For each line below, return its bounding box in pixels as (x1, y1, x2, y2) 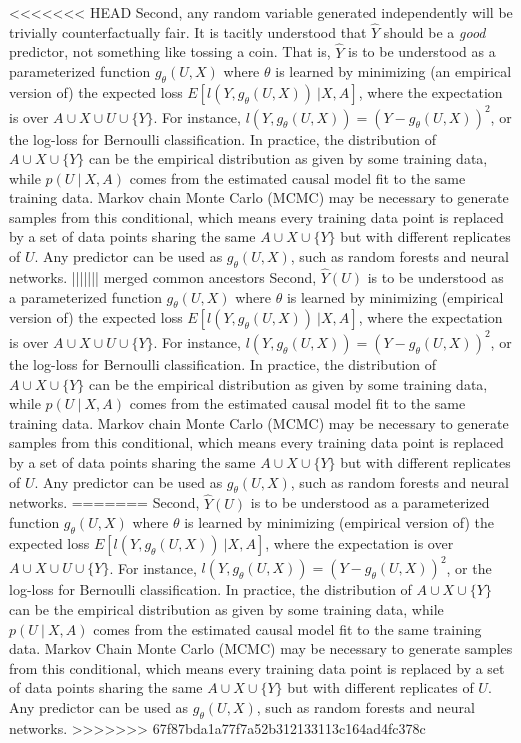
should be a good (383, 21, 486, 42)
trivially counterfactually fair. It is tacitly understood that (9, 21, 367, 42)
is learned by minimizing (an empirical (275, 61, 512, 82)
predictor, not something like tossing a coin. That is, (9, 41, 331, 62)
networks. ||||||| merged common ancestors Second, (9, 267, 317, 288)
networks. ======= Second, (9, 492, 200, 513)
